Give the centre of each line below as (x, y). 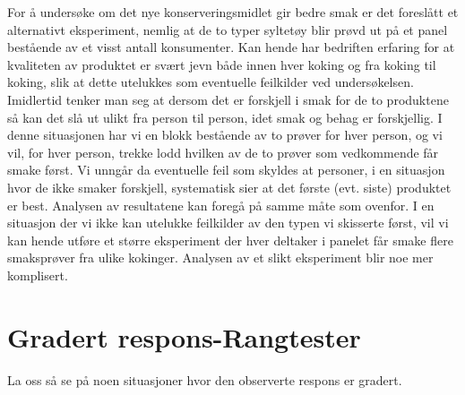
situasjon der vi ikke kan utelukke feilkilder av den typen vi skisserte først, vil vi (228, 223)
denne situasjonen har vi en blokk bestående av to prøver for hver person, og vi (225, 135)
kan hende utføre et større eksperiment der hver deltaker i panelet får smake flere (230, 240)
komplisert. (38, 275)
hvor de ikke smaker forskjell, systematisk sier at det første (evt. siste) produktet (229, 187)
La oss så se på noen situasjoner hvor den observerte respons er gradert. (205, 379)
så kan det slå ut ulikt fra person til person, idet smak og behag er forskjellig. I (225, 117)
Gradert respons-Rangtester (184, 336)
